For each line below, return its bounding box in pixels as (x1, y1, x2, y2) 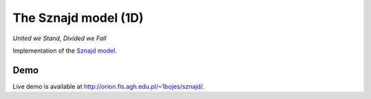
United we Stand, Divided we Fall (12, 34, 106, 42)
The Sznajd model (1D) (12, 10, 144, 25)
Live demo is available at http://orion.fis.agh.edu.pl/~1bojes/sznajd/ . (12, 82, 205, 90)
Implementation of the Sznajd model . (12, 46, 117, 55)
